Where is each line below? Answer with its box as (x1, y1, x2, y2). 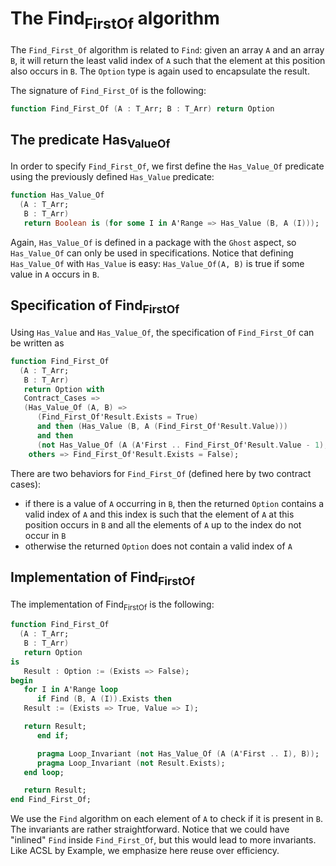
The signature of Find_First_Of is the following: (10, 84, 207, 96)
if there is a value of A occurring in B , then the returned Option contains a (24, 497, 325, 509)
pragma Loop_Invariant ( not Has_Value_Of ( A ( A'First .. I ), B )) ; (36, 748, 320, 759)
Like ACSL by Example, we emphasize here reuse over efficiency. (10, 845, 280, 857)
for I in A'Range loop (23, 685, 118, 695)
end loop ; (23, 767, 65, 777)
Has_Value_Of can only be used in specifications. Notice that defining (10, 247, 294, 259)
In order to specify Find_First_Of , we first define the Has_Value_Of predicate (10, 160, 325, 172)
